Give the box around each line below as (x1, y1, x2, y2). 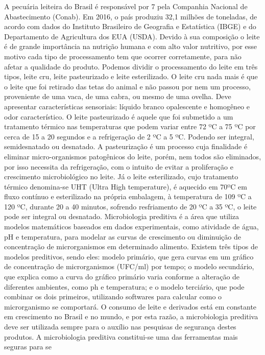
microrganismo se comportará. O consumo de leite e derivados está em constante (4, 301, 257, 312)
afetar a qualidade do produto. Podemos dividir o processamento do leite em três (4, 61, 258, 72)
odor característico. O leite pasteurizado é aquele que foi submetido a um (4, 111, 233, 122)
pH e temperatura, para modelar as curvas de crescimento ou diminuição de (4, 231, 241, 242)
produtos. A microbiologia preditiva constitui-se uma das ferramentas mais (4, 331, 238, 342)
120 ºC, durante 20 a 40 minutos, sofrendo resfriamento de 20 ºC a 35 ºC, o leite (4, 201, 257, 211)
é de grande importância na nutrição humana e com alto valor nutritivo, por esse (4, 41, 257, 52)
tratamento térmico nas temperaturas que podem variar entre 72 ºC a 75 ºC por (4, 121, 256, 132)
